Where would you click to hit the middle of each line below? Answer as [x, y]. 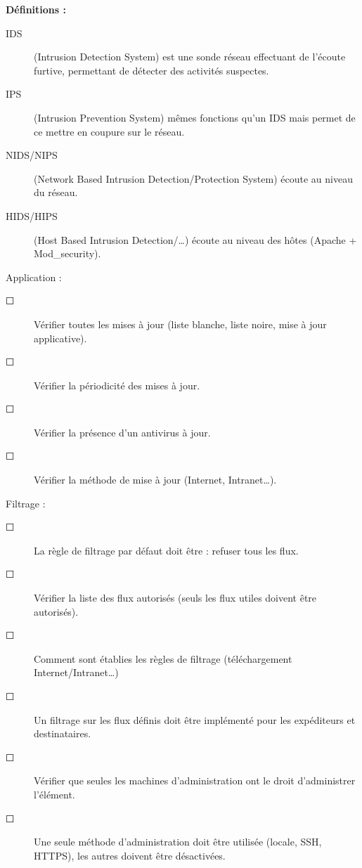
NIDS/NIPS [32, 155]
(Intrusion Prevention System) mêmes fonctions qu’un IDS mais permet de [195, 117]
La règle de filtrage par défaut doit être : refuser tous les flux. [166, 550]
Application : [34, 277]
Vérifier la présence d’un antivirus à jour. [122, 432]
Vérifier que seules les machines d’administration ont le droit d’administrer [195, 780]
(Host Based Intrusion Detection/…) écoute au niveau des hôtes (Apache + [195, 239]
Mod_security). [67, 253]
